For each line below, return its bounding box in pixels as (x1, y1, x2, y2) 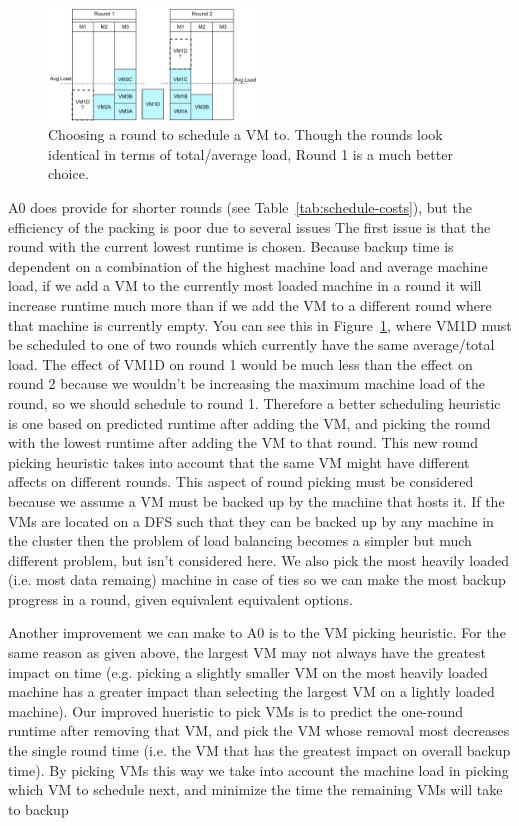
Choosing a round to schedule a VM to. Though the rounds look (48, 124, 443, 145)
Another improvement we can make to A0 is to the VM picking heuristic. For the (8, 622, 506, 643)
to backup (8, 798, 69, 819)
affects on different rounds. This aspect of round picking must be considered (8, 471, 474, 492)
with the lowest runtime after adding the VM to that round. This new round (8, 432, 479, 453)
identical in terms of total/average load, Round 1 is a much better (48, 143, 453, 164)
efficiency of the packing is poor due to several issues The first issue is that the (8, 216, 491, 237)
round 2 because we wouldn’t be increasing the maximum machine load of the (8, 373, 485, 394)
